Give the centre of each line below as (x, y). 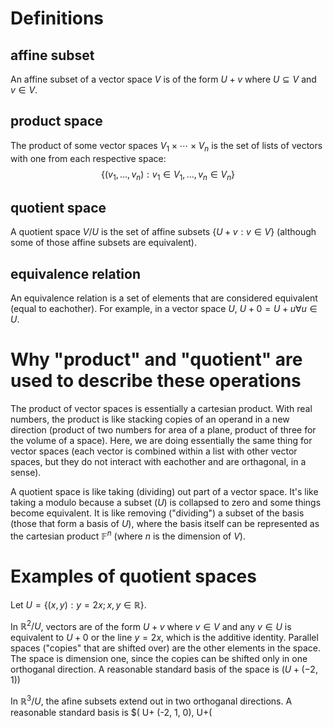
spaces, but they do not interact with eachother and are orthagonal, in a (158, 461)
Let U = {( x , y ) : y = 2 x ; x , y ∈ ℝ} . (78, 604)
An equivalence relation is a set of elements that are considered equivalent (164, 298)
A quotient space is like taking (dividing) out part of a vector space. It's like (164, 491)
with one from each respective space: (88, 158)
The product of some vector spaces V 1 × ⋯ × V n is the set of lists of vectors (166, 146)
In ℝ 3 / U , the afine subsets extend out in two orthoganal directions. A (151, 700)
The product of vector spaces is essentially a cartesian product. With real (161, 408)
